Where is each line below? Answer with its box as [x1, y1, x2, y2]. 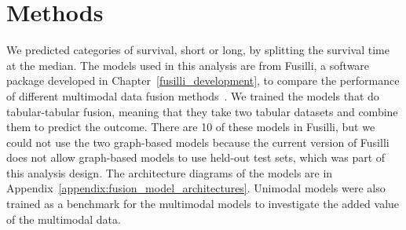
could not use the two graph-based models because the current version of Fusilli [6, 133, 390, 150]
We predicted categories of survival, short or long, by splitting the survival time [6, 42, 390, 58]
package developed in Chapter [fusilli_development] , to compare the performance [6, 72, 400, 89]
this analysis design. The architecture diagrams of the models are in [6, 164, 333, 181]
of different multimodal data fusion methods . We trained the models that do [6, 87, 379, 104]
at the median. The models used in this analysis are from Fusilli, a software [6, 57, 370, 73]
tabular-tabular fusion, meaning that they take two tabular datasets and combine [6, 103, 398, 119]
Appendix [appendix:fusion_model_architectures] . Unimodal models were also [6, 180, 386, 196]
